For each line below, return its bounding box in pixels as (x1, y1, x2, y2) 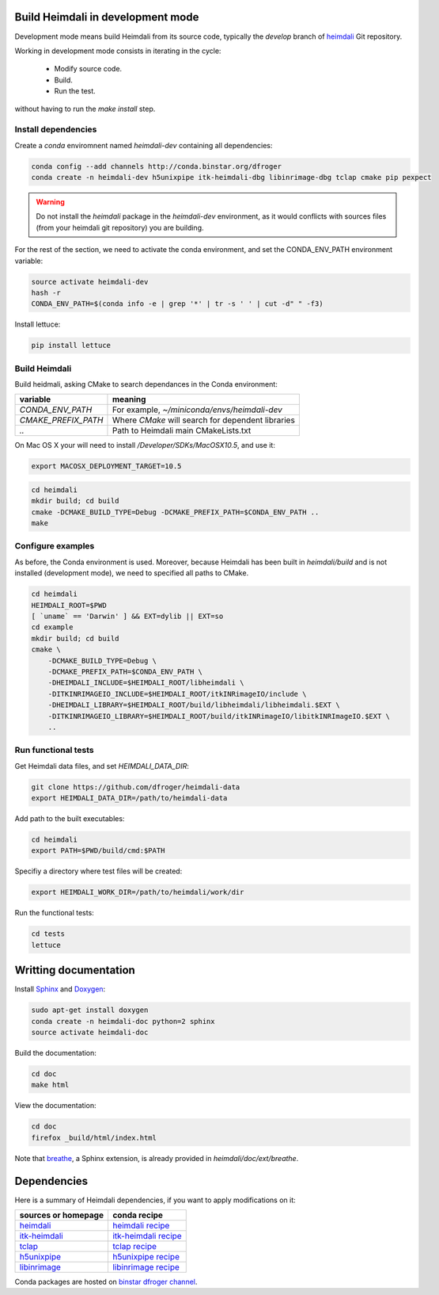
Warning (36, 197, 65, 206)
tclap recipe (112, 1240, 157, 1251)
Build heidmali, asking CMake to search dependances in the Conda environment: (14, 380, 278, 388)
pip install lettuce (31, 341, 111, 350)
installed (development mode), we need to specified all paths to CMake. (14, 568, 249, 578)
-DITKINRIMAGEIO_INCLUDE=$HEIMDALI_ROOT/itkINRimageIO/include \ (47, 690, 307, 698)
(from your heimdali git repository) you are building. (36, 223, 205, 232)
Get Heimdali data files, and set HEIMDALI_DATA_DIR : (14, 761, 189, 770)
